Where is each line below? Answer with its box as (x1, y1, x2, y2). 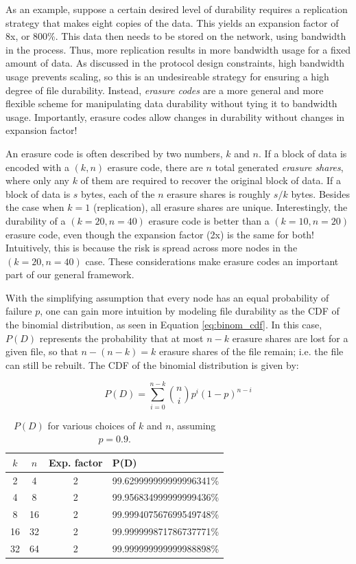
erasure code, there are (107, 159, 203, 174)
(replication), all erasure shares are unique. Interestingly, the (93, 200, 348, 214)
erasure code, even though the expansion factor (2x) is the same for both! (5, 227, 315, 241)
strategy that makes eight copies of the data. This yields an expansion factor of (5, 15, 339, 30)
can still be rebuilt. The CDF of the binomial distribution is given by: (5, 357, 299, 372)
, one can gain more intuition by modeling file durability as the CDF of (40, 304, 340, 318)
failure (5, 304, 32, 318)
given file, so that (5, 344, 78, 359)
